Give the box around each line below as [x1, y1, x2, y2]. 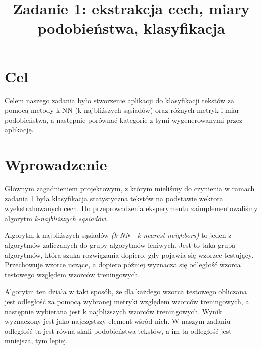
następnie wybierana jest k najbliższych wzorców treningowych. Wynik [5, 306, 222, 316]
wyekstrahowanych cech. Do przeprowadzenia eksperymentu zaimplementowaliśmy [5, 203, 258, 214]
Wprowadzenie [5, 154, 107, 175]
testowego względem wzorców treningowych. [5, 269, 140, 280]
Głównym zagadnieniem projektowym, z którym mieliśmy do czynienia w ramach [5, 183, 255, 193]
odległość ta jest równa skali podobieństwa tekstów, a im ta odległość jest [5, 325, 232, 336]
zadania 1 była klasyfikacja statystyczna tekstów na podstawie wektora [5, 193, 223, 203]
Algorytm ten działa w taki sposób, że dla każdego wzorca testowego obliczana [5, 286, 247, 297]
